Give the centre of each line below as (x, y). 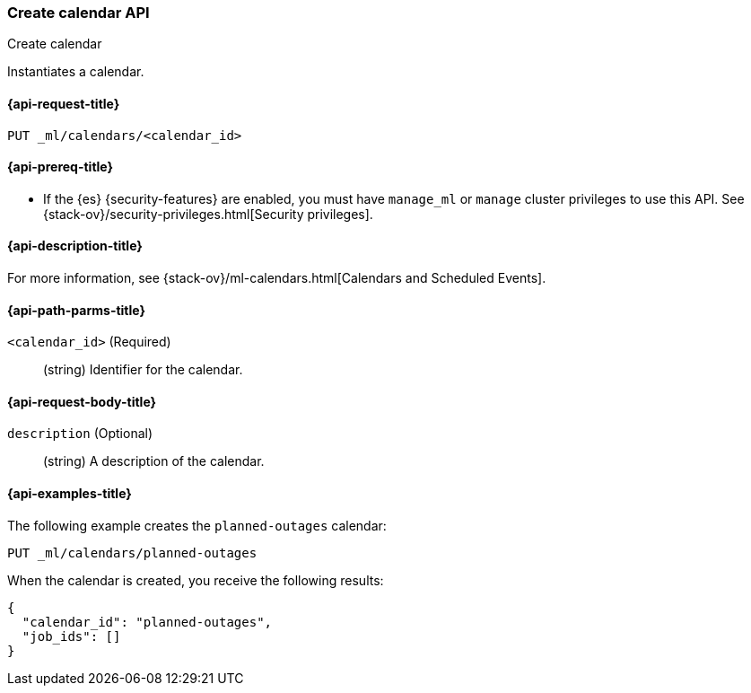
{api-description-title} (75, 246)
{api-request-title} (64, 103)
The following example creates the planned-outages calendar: (197, 525)
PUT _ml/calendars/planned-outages (132, 553)
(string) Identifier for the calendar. (143, 370)
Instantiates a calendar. (76, 72)
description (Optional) (80, 434)
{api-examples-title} (70, 494)
